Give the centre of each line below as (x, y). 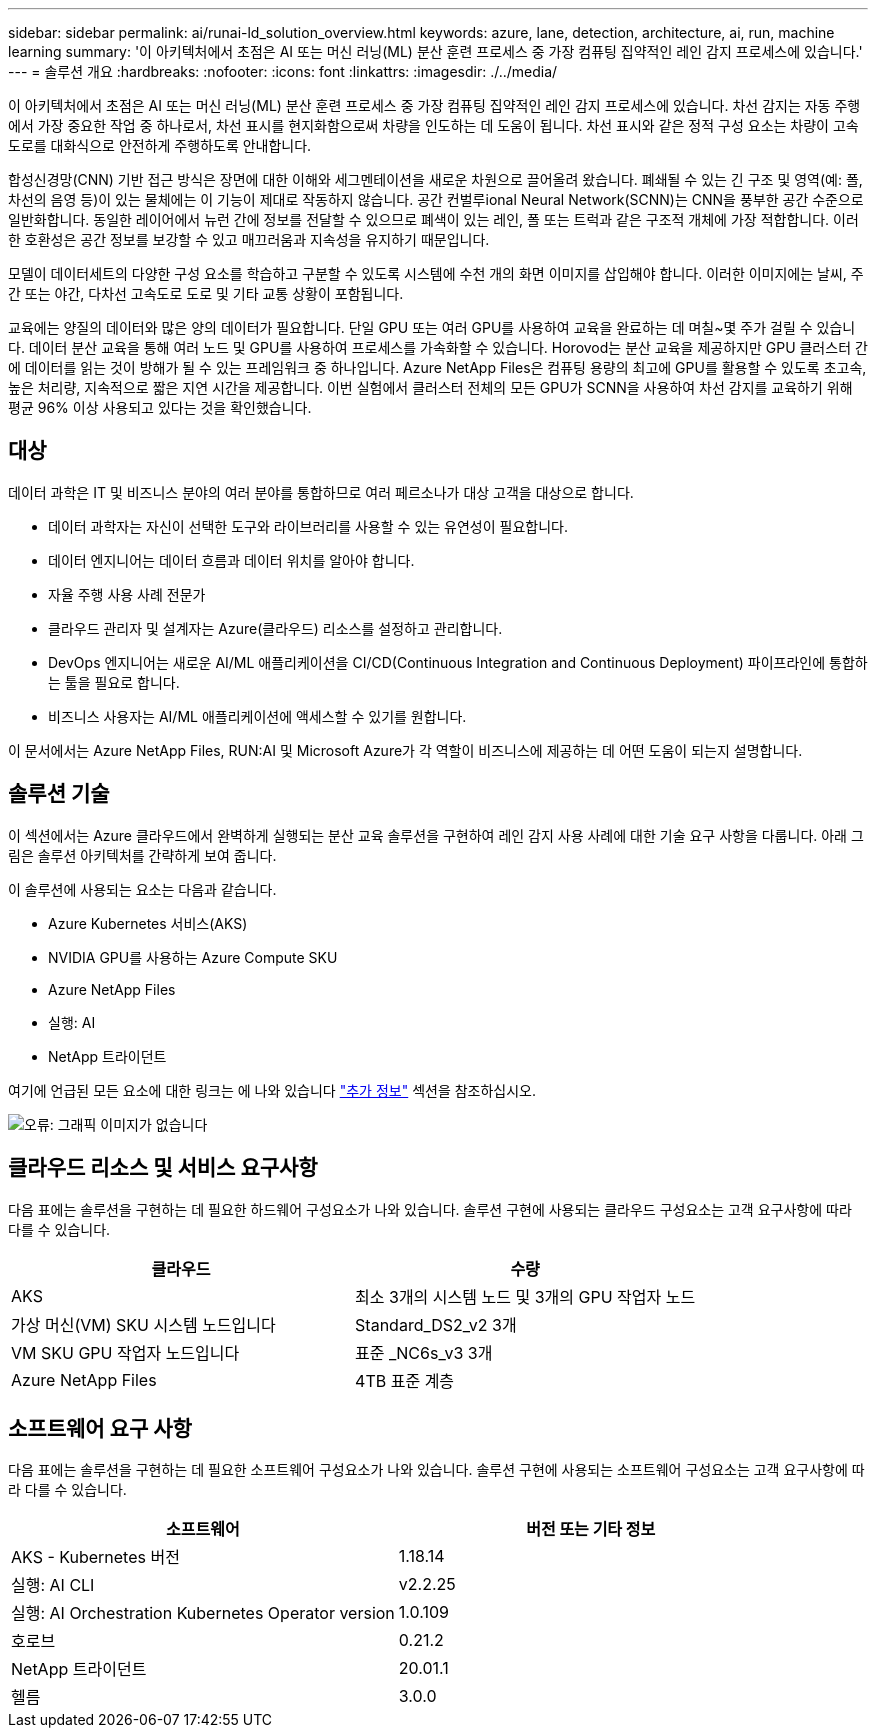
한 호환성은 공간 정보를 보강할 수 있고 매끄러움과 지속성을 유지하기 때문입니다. (249, 239)
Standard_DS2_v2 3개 (436, 1324)
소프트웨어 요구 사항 (100, 1428)
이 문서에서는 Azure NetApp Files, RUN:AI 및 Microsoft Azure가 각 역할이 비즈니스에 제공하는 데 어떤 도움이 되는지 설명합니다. (405, 750)
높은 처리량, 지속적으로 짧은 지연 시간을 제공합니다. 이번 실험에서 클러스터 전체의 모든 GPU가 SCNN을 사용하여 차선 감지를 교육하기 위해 (430, 387)
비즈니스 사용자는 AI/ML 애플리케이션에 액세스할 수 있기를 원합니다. (257, 716)
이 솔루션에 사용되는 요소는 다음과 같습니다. (142, 889)
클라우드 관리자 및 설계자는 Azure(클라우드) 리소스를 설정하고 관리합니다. (275, 628)
